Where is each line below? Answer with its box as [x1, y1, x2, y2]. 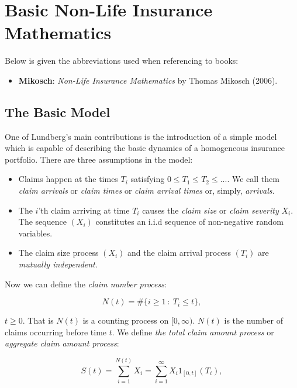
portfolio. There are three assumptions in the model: [5, 153, 193, 165]
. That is [22, 314, 54, 327]
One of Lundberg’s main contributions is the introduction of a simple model [5, 130, 277, 142]
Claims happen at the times [18, 173, 118, 185]
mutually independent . [18, 258, 98, 270]
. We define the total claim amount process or [112, 325, 274, 338]
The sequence [18, 215, 67, 228]
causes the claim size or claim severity [142, 204, 279, 216]
